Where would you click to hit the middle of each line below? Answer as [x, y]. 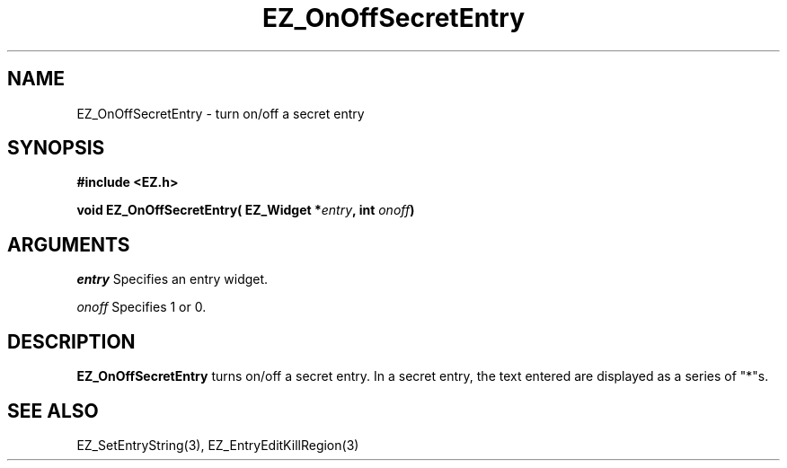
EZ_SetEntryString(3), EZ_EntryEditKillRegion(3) [218, 445]
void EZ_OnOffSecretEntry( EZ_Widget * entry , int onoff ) [246, 210]
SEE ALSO [53, 411]
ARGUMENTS [69, 244]
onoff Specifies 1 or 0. [141, 307]
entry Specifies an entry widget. [172, 279]
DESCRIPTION [71, 341]
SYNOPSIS [56, 148]
